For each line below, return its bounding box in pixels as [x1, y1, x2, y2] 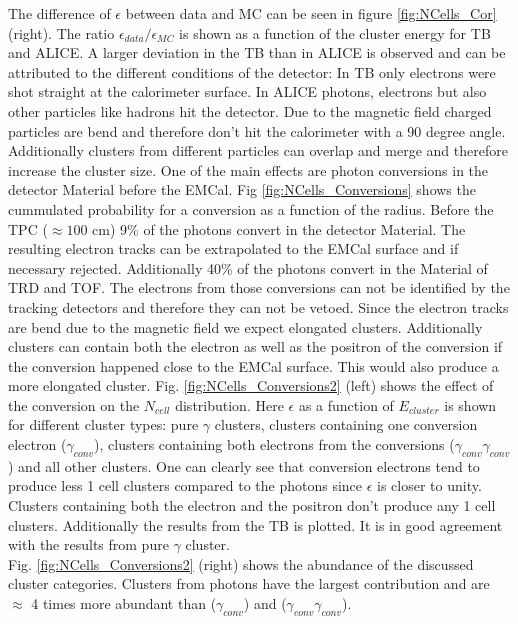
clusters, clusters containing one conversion [214, 414, 478, 435]
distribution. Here [175, 394, 284, 415]
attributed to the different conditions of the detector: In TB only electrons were [8, 61, 496, 82]
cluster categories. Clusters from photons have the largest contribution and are [8, 573, 490, 594]
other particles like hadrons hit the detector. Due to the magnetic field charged [8, 100, 492, 121]
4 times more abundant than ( [31, 593, 217, 614]
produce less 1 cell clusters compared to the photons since [8, 475, 363, 496]
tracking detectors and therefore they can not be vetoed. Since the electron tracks [8, 296, 509, 317]
